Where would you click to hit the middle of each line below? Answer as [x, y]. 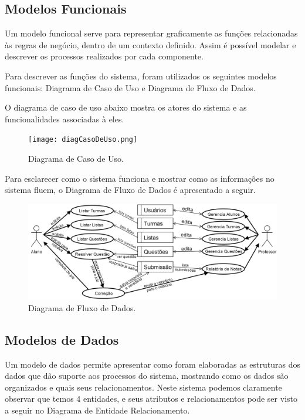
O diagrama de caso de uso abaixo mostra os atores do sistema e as [126, 107]
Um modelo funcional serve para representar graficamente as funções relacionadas [151, 33]
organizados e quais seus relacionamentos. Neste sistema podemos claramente [143, 387]
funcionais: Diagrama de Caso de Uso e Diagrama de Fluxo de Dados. [130, 87]
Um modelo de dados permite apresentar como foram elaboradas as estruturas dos [152, 364]
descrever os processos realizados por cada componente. [104, 56]
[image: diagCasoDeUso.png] [83, 140]
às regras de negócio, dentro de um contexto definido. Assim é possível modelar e [150, 44]
